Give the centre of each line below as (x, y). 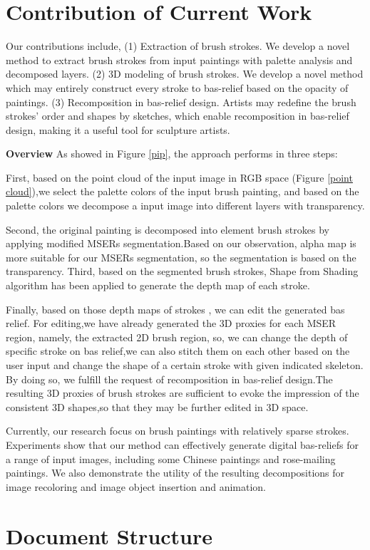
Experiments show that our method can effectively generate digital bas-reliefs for (182, 444)
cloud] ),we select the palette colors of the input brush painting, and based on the (183, 191)
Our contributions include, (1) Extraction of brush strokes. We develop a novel (178, 46)
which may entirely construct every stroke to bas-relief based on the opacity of (177, 87)
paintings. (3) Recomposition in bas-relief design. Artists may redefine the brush (181, 102)
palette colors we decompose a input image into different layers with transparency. (185, 206)
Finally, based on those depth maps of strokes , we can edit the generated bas (175, 309)
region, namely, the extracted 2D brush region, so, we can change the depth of (177, 337)
